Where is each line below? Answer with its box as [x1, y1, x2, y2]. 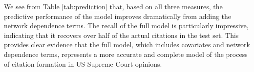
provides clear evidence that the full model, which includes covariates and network [4, 39, 250, 50]
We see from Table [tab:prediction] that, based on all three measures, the [4, 1, 223, 11]
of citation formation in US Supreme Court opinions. [4, 58, 162, 69]
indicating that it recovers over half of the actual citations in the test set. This [4, 30, 239, 40]
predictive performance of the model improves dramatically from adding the [4, 11, 232, 21]
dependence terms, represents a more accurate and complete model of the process [4, 49, 248, 59]
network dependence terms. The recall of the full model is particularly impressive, [4, 20, 249, 31]
